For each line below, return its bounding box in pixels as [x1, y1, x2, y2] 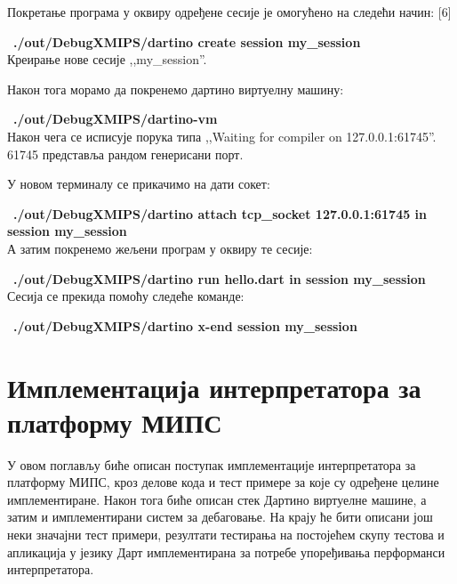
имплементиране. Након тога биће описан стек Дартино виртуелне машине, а [7, 490, 427, 508]
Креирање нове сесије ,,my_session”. [7, 50, 207, 69]
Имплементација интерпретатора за [7, 369, 421, 405]
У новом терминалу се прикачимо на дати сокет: [7, 174, 270, 193]
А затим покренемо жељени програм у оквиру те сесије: [7, 239, 313, 257]
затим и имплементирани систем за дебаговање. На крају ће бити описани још [7, 507, 433, 526]
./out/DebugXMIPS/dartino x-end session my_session [13, 316, 357, 335]
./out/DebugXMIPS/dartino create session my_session [13, 32, 361, 51]
